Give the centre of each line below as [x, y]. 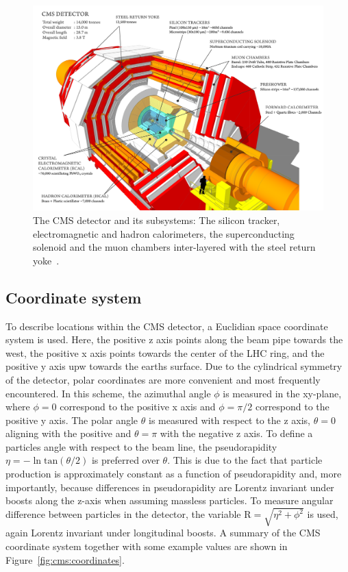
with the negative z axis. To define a [236, 433]
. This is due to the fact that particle [245, 460]
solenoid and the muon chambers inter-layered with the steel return [174, 247]
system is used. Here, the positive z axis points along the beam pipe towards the [174, 339]
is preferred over [125, 460]
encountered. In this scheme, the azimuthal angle [108, 393]
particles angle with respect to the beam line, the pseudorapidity [141, 446]
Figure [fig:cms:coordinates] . [65, 559]
